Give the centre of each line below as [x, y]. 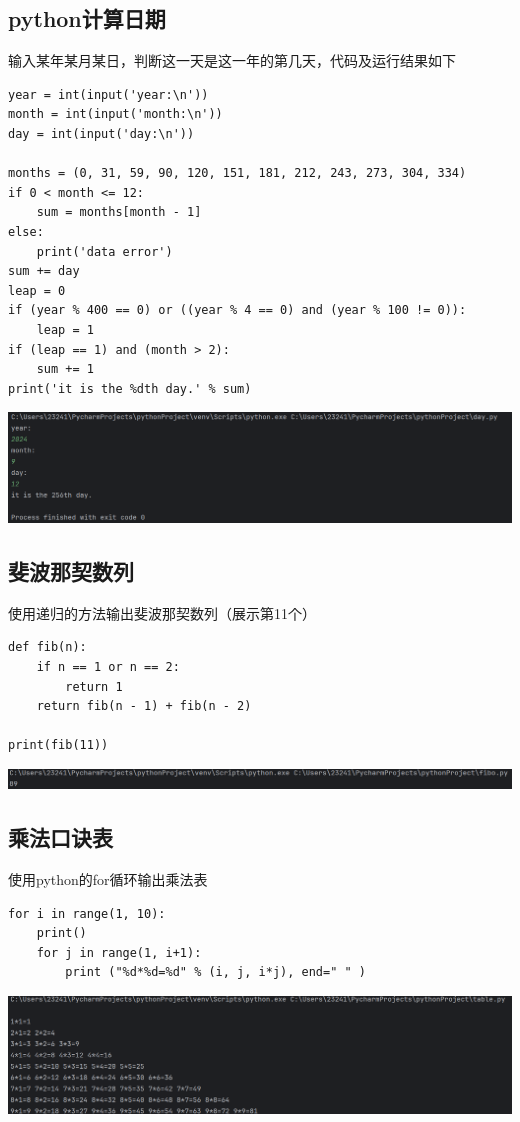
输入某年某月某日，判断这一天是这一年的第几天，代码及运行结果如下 [232, 60]
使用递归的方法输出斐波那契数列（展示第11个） [162, 612]
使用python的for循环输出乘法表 [108, 878]
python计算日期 [87, 18]
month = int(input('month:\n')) [115, 114]
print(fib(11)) [58, 745]
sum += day [44, 271]
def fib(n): [47, 647]
